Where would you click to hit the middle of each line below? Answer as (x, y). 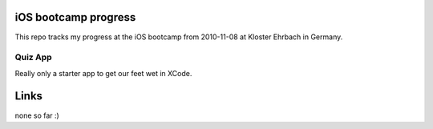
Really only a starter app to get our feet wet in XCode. (103, 73)
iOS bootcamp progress (75, 17)
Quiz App (33, 58)
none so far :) (37, 115)
